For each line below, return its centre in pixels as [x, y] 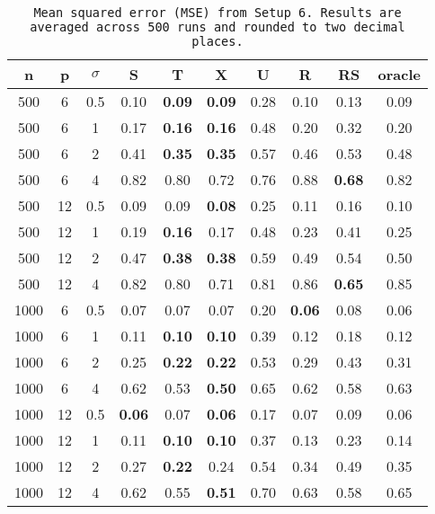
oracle [399, 74]
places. [217, 41]
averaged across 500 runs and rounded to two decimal [217, 27]
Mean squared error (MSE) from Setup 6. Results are [217, 13]
